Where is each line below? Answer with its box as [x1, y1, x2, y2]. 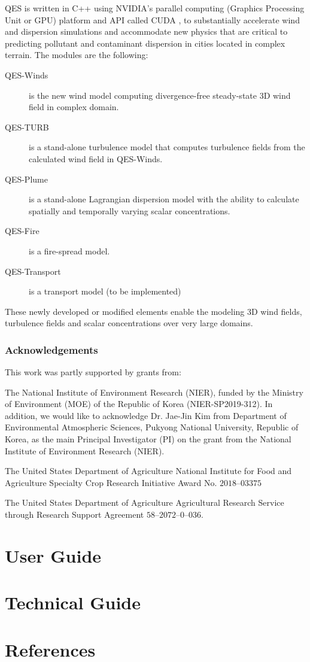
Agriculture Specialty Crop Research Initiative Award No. [5, 476, 217, 488]
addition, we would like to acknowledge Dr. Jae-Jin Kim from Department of [5, 409, 287, 421]
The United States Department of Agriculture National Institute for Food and [5, 464, 292, 477]
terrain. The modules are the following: [5, 48, 148, 61]
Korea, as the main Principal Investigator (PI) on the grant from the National [5, 433, 291, 445]
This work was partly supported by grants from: [5, 366, 181, 378]
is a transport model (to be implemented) [29, 285, 181, 297]
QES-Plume [5, 172, 48, 185]
